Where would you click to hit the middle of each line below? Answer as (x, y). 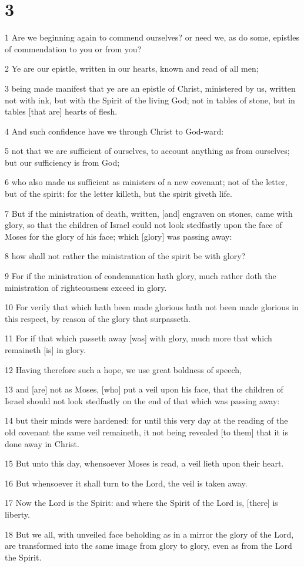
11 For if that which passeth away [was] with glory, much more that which (138, 338)
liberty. (17, 514)
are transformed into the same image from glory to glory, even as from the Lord (148, 546)
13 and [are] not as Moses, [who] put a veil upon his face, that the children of (144, 389)
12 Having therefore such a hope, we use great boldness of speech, (123, 369)
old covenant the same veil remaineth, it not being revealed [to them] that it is (147, 432)
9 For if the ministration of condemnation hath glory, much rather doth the (141, 276)
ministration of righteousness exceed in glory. (86, 287)
